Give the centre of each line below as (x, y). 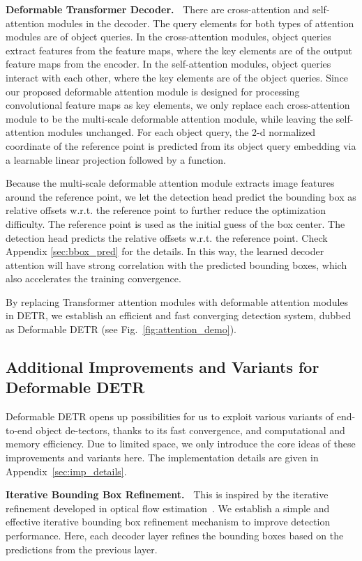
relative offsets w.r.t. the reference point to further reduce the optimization (166, 210)
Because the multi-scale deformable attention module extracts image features (170, 183)
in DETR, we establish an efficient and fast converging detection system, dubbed (179, 315)
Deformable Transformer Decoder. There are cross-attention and (158, 9)
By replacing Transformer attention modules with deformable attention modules (177, 301)
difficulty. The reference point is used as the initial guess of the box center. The (175, 223)
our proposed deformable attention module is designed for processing (153, 91)
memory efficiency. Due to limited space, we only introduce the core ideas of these (181, 444)
